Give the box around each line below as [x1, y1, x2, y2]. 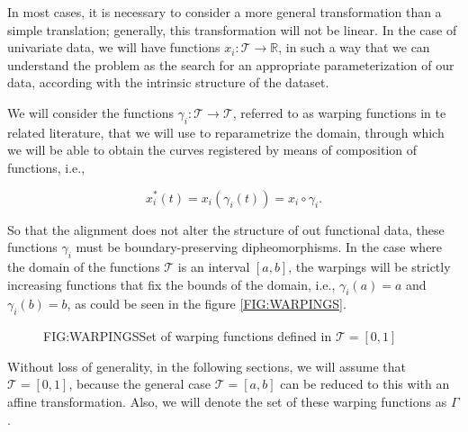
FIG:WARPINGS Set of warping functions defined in [43, 327, 332, 346]
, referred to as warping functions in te [232, 103, 446, 121]
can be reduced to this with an [280, 374, 450, 393]
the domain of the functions [7, 256, 160, 275]
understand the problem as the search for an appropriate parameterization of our [7, 55, 454, 74]
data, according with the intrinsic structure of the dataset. [7, 73, 329, 92]
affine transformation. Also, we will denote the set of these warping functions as [7, 391, 447, 410]
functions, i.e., [7, 157, 85, 176]
